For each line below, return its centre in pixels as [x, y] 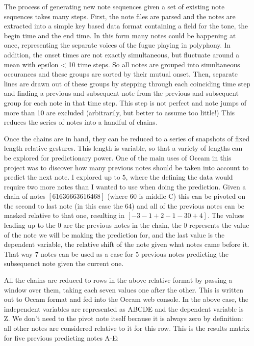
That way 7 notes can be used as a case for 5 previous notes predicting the [116, 253]
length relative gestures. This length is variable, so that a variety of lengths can [123, 148]
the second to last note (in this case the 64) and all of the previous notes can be [124, 205]
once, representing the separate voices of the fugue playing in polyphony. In [117, 45]
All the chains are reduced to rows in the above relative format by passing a [118, 280]
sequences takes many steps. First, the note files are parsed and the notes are [120, 16]
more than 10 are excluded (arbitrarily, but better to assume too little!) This [119, 112]
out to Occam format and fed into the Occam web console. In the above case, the [126, 299]
